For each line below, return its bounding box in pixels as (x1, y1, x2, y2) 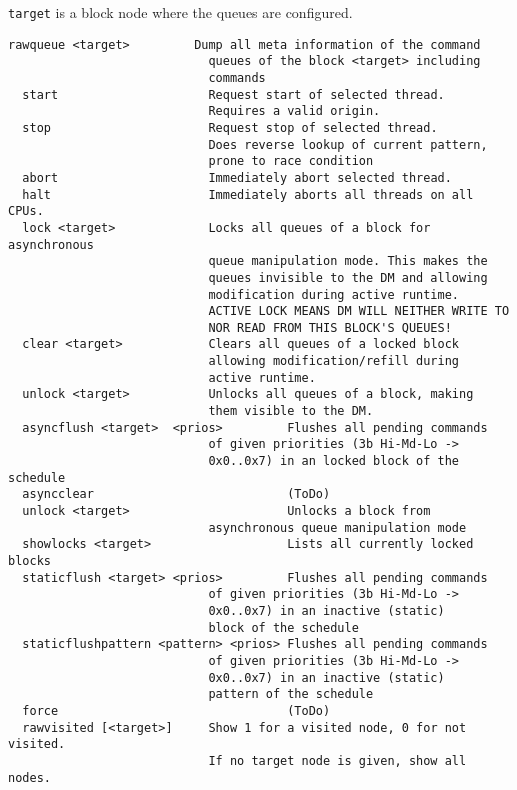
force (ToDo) (22, 703, 331, 718)
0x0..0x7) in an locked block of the (208, 454, 460, 469)
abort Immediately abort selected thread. (22, 170, 452, 185)
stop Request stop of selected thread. (22, 120, 438, 135)
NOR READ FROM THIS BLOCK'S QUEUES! (208, 320, 452, 335)
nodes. (8, 770, 51, 785)
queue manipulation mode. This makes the (208, 254, 488, 269)
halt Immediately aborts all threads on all (22, 187, 474, 202)
